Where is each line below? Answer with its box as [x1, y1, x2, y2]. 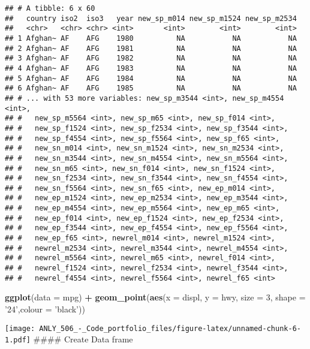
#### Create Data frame [33, 333, 133, 345]
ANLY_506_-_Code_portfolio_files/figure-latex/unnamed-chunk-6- [39, 324, 301, 333]
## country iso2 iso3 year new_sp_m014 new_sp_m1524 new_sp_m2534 [5, 14, 297, 23]
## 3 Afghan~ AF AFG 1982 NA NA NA [5, 54, 297, 63]
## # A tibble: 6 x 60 [5, 4, 95, 13]
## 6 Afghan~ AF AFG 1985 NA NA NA [5, 84, 297, 93]
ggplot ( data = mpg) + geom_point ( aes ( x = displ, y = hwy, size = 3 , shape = [5, 291, 306, 303]
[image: [5, 324, 35, 333]
